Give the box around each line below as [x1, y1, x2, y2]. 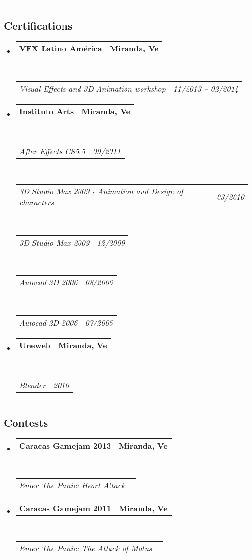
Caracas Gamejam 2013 [19, 439, 111, 451]
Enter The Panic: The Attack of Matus [19, 542, 152, 554]
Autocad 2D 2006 [19, 316, 78, 328]
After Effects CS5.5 [19, 145, 85, 157]
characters [19, 196, 54, 208]
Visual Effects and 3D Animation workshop [19, 82, 166, 94]
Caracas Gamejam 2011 [19, 502, 111, 514]
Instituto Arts [19, 105, 74, 117]
